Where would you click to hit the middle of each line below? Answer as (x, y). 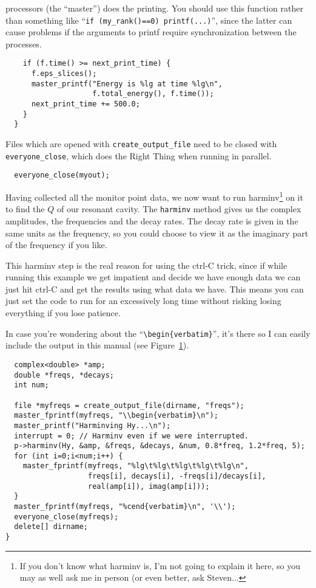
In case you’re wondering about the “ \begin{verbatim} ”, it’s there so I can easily (158, 333)
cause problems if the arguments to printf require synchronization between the (151, 32)
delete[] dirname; (51, 527)
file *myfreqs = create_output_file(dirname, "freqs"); (129, 405)
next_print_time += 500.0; (86, 104)
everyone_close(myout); (62, 175)
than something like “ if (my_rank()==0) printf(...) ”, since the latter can (149, 20)
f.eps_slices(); (64, 74)
